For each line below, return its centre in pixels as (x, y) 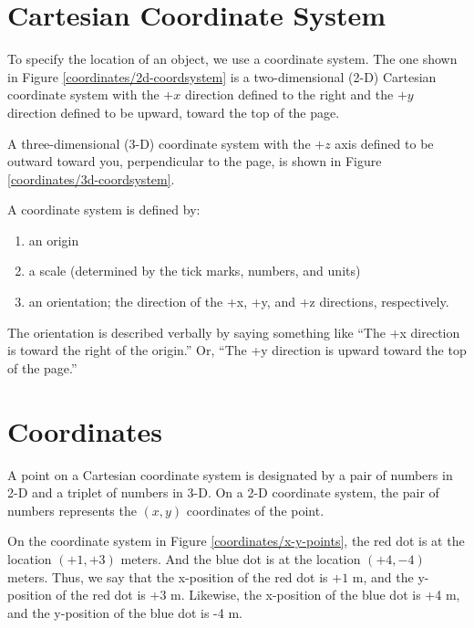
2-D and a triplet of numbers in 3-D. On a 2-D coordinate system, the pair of (223, 492)
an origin (54, 240)
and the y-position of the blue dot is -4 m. (125, 612)
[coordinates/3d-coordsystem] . (91, 178)
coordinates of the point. (255, 510)
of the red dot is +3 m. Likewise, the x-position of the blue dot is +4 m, (258, 595)
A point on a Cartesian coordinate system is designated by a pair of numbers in (230, 474)
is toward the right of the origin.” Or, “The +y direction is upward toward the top (237, 350)
